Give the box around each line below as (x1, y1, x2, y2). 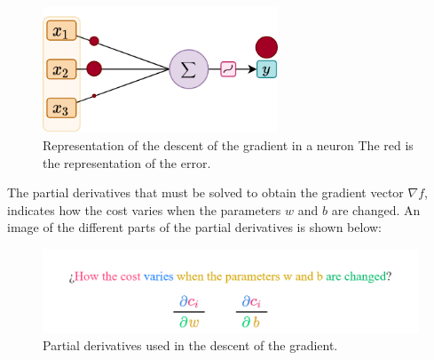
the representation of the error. (43, 153, 211, 172)
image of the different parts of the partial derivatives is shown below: (7, 218, 383, 236)
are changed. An (331, 200, 421, 219)
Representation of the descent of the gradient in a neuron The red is (43, 135, 414, 154)
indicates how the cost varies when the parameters (7, 200, 281, 219)
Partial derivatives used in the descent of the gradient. (43, 336, 338, 355)
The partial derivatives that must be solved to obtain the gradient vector (7, 183, 404, 202)
